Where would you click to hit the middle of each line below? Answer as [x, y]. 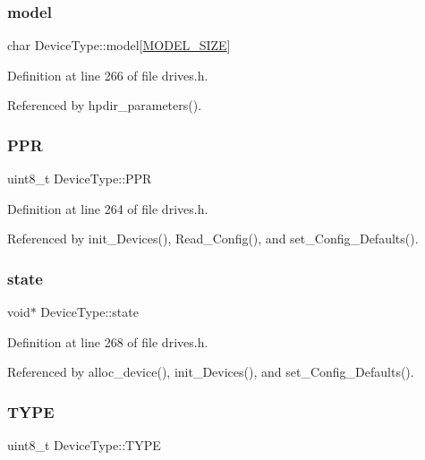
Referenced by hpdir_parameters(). [105, 105]
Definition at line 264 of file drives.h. [108, 208]
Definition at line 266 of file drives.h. [108, 75]
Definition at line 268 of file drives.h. [108, 341]
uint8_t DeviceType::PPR [80, 179]
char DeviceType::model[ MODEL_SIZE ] [119, 45]
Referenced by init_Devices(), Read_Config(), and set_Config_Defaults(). [213, 239]
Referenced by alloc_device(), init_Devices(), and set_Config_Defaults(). [211, 372]
